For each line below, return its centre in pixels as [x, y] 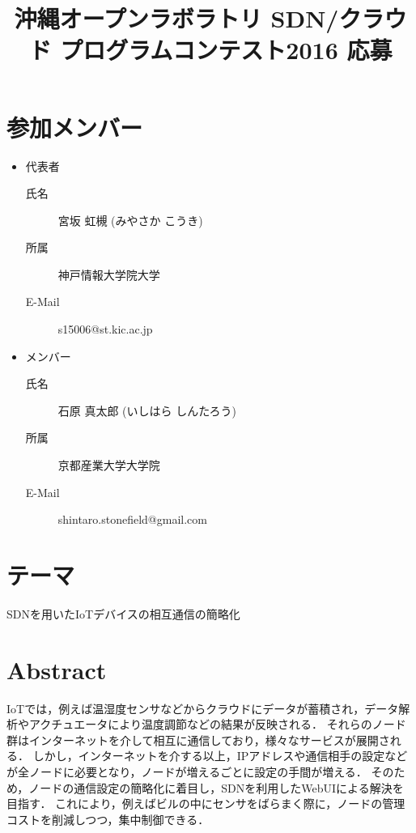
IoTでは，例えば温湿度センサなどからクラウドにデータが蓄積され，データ [203, 708]
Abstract [57, 669]
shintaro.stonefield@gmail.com [132, 519]
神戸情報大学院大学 [109, 274]
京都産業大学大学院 [109, 465]
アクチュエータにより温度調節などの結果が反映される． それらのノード [217, 724]
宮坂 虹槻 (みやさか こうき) [130, 220]
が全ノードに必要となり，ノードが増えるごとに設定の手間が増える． [187, 772]
